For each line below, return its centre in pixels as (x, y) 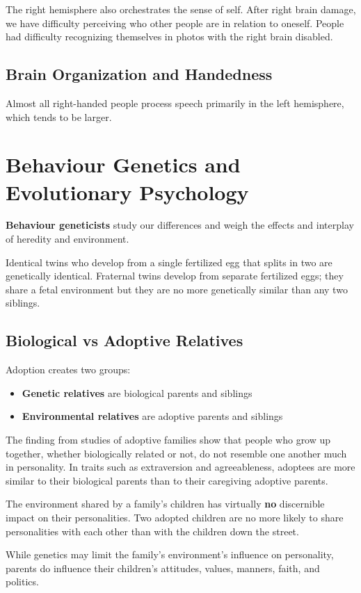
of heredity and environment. (67, 239)
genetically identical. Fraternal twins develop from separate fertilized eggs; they (175, 276)
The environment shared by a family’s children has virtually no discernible (165, 504)
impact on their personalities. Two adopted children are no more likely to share (175, 517)
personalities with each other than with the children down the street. (152, 531)
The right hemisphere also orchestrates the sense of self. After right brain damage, (181, 9)
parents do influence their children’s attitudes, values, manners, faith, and (163, 568)
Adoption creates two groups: (68, 369)
